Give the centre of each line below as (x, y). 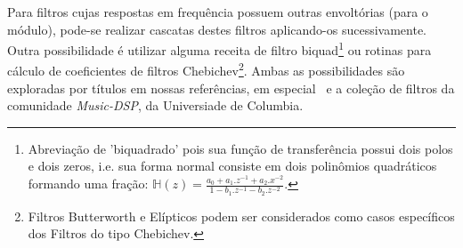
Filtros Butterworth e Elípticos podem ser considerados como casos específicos (241, 216)
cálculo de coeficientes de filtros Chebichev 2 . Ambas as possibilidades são (206, 69)
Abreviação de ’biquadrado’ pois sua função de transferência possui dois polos (240, 148)
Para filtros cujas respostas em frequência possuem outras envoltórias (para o (218, 12)
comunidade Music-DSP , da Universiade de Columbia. (155, 105)
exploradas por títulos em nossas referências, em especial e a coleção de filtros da (231, 88)
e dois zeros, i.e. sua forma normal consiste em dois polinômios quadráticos (232, 166)
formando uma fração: (88, 184)
